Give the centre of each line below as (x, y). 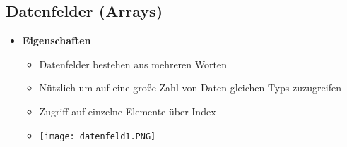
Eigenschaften (57, 40)
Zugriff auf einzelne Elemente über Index (128, 111)
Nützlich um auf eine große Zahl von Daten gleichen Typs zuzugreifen (190, 88)
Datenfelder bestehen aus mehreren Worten (133, 64)
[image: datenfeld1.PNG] (98, 136)
